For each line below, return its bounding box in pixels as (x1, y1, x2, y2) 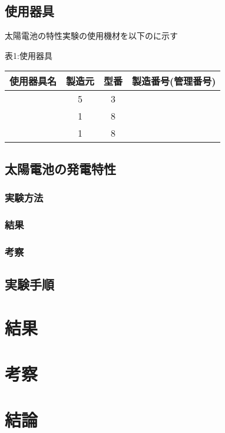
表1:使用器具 (5, 49, 52, 61)
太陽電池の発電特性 (5, 159, 116, 177)
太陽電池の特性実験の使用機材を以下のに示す (5, 29, 178, 42)
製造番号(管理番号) (132, 74, 216, 88)
